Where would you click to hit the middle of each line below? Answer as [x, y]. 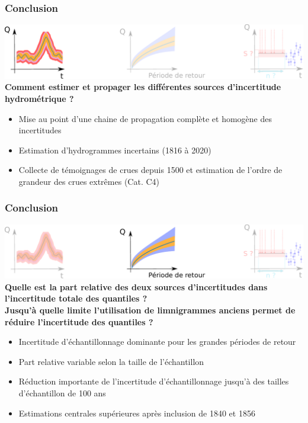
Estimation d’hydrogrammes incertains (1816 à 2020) [115, 150]
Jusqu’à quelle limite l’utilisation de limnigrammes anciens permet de [150, 310]
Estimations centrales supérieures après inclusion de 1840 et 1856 [137, 413]
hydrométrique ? [39, 98]
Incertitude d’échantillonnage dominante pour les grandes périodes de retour [157, 342]
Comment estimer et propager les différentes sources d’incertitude [143, 87]
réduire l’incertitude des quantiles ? [79, 321]
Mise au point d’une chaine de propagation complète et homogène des [145, 118]
